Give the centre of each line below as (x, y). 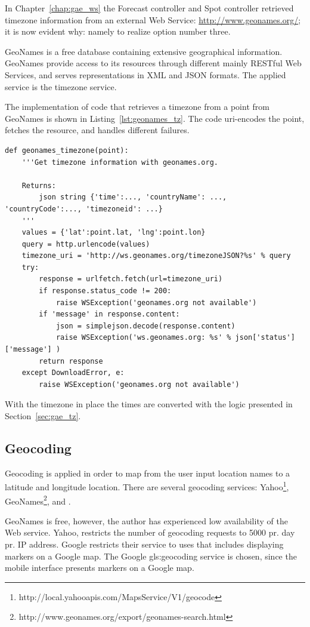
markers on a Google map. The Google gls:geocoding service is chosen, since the (151, 556)
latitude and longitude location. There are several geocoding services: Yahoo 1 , (147, 486)
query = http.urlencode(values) (86, 244)
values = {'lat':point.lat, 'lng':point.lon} (114, 233)
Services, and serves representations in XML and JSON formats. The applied (145, 74)
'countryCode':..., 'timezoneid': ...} (84, 209)
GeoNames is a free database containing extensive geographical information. (144, 51)
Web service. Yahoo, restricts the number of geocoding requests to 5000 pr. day (150, 532)
